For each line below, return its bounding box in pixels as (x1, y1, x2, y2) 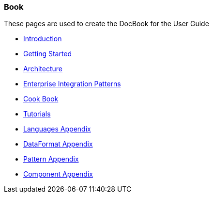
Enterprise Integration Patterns (23, 80, 121, 88)
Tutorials (23, 110, 51, 118)
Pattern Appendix (23, 155, 79, 164)
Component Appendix (23, 170, 93, 179)
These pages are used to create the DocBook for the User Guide (4, 19, 209, 28)
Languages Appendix (23, 125, 91, 133)
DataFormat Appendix (23, 140, 93, 148)
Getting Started (23, 49, 72, 58)
